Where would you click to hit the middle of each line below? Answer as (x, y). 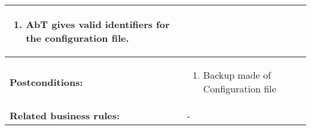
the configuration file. (77, 38)
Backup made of (237, 75)
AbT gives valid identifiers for (98, 24)
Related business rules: (65, 115)
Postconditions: (46, 82)
